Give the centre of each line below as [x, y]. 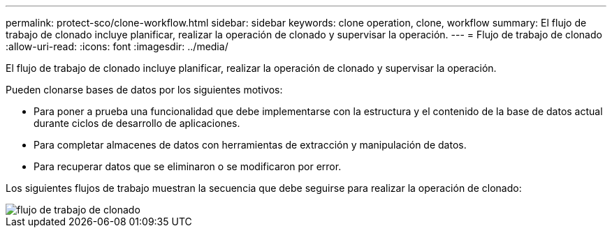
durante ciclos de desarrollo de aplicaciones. [137, 123]
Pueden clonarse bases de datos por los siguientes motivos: [144, 90]
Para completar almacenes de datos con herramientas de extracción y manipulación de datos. [250, 145]
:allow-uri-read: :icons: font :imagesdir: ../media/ [117, 46]
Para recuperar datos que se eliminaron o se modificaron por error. [188, 166]
